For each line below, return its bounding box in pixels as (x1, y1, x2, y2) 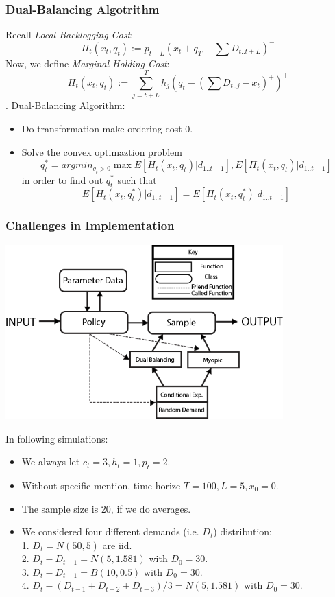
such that (117, 172, 157, 187)
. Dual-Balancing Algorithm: (5, 98, 125, 113)
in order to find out (21, 172, 103, 187)
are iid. (102, 537, 132, 552)
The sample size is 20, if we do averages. (21, 501, 191, 515)
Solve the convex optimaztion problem (21, 144, 182, 159)
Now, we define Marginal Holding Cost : (5, 56, 170, 70)
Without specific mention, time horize (21, 478, 181, 492)
